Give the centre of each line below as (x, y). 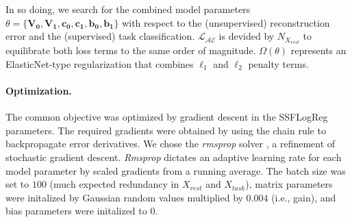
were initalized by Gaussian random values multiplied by (124, 197)
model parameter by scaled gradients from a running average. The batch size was (176, 170)
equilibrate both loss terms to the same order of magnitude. (131, 50)
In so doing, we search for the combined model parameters (128, 9)
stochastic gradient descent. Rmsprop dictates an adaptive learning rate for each (174, 157)
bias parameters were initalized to (76, 211)
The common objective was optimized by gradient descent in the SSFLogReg (167, 117)
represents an (318, 50)
